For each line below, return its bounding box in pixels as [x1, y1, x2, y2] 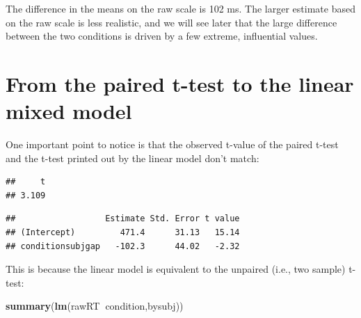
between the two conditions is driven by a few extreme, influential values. [6, 29, 318, 43]
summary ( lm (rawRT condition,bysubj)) [6, 299, 184, 313]
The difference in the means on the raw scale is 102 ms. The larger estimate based [6, 1, 355, 15]
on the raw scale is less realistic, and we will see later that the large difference [6, 15, 337, 29]
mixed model [6, 97, 132, 125]
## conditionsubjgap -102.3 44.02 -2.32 [6, 241, 240, 251]
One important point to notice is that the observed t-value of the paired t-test [6, 137, 339, 152]
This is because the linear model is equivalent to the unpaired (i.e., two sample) [6, 262, 346, 276]
